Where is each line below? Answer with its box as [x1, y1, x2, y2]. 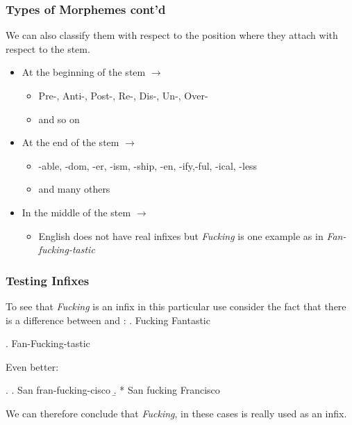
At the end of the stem [22, 135, 119, 150]
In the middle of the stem [22, 205, 131, 219]
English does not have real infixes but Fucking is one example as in [38, 228, 324, 243]
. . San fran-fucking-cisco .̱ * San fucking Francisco [6, 383, 220, 397]
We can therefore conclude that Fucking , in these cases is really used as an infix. [6, 406, 347, 420]
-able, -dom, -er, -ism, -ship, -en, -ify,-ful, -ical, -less [38, 158, 258, 173]
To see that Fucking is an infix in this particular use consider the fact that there [6, 298, 346, 313]
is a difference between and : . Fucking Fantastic [6, 312, 210, 327]
